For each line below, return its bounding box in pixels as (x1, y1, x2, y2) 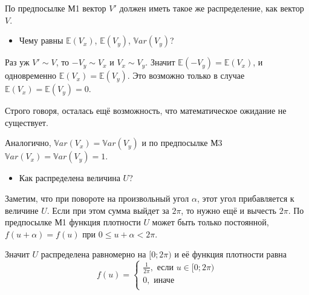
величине (5, 204, 39, 216)
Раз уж (5, 56, 30, 68)
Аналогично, (5, 136, 51, 149)
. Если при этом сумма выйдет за (47, 204, 169, 216)
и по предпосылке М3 (141, 136, 223, 149)
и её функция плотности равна (174, 248, 287, 260)
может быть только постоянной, (152, 216, 269, 228)
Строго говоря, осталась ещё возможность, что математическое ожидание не (5, 104, 287, 117)
